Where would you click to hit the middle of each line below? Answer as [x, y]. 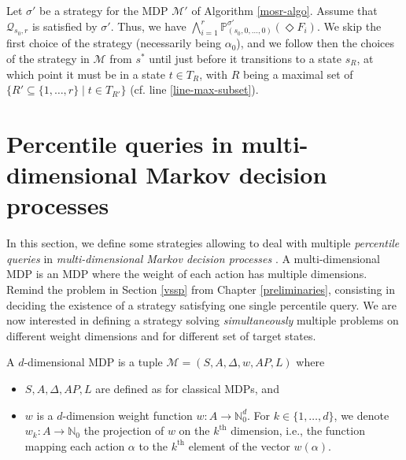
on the [194, 430]
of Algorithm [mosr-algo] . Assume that [284, 10]
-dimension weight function [127, 415]
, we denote [362, 415]
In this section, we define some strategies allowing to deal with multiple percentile [203, 243]
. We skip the [349, 26]
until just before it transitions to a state [245, 58]
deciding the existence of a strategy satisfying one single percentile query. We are [201, 304]
